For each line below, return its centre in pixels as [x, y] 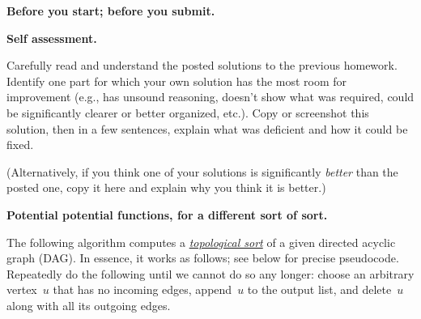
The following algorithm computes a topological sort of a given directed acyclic [201, 242]
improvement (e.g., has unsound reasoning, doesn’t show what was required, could [210, 97]
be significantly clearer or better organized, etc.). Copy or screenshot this [188, 112]
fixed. [20, 145]
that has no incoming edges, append [142, 289]
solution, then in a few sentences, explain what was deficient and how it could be [207, 128]
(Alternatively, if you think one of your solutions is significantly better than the [202, 171]
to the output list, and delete [319, 289]
